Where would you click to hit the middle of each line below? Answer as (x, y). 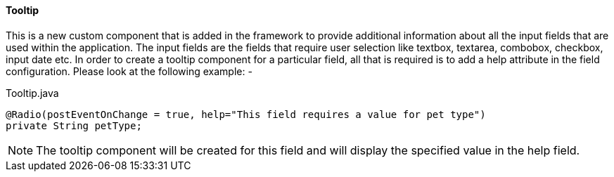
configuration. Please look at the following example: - (129, 71)
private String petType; (74, 125)
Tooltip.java (32, 93)
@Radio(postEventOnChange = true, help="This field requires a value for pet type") (246, 114)
